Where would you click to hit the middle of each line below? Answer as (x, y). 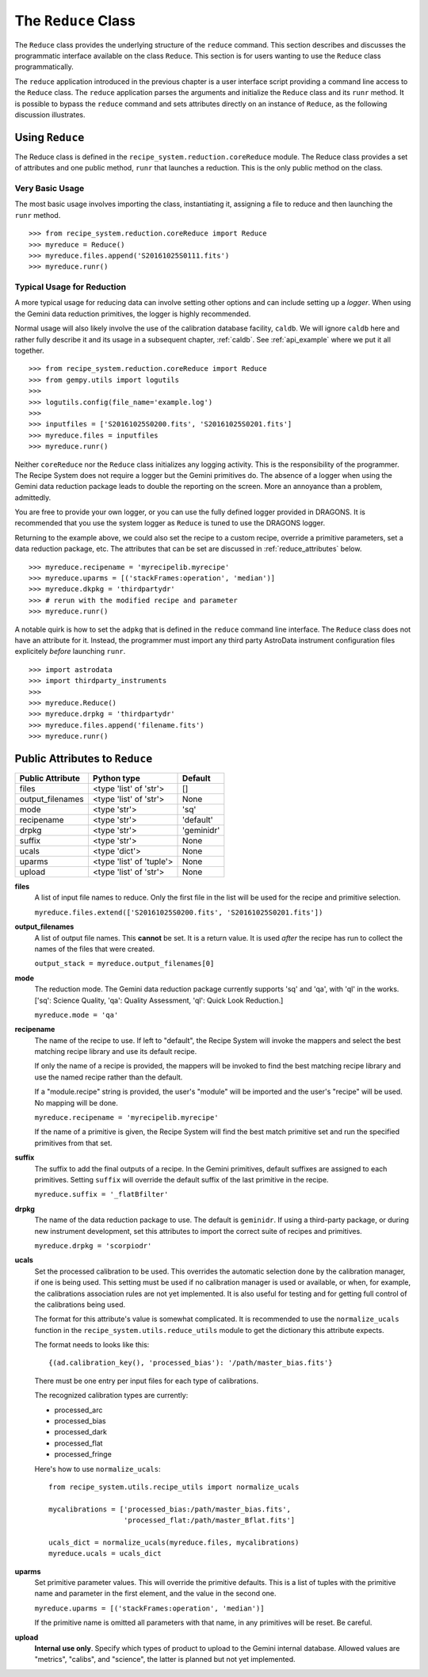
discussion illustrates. (50, 114)
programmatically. (44, 67)
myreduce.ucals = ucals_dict (105, 1554)
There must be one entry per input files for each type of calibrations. (147, 1381)
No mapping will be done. (76, 1102)
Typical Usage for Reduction (71, 287)
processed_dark (80, 1432)
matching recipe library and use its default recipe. (116, 1052)
